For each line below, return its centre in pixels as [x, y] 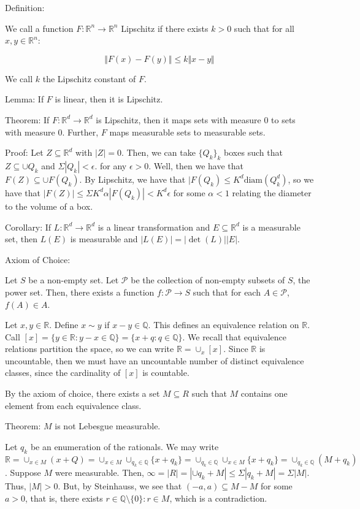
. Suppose [23, 473]
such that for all [264, 28]
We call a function [39, 28]
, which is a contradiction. [218, 498]
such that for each [227, 292]
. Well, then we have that [196, 165]
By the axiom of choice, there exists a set [82, 393]
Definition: [25, 7]
